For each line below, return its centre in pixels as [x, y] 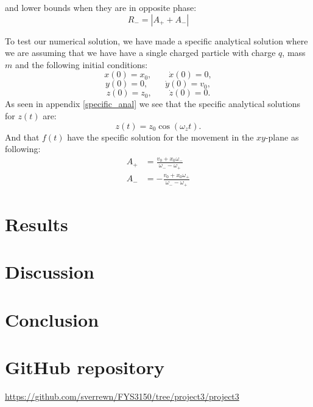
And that [22, 137]
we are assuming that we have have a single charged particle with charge [140, 53]
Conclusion [52, 319]
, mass [294, 53]
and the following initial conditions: [81, 64]
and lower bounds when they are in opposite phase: [101, 7]
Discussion [50, 272]
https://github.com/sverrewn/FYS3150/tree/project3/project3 [122, 396]
